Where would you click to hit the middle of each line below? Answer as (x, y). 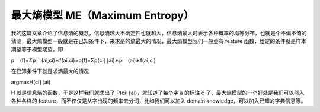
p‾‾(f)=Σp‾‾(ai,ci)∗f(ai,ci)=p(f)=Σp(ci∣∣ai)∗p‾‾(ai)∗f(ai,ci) (84, 60)
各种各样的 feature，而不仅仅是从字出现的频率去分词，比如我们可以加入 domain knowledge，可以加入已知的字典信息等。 (159, 101)
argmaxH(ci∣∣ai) (31, 82)
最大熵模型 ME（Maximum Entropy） (103, 15)
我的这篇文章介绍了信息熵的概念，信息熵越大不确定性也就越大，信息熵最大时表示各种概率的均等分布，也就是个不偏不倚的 (159, 33)
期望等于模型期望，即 (37, 50)
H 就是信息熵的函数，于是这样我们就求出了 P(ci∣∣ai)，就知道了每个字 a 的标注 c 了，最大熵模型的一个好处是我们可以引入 (158, 93)
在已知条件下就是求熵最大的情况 (50, 71)
